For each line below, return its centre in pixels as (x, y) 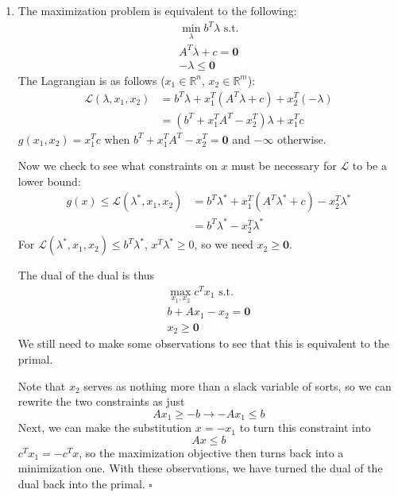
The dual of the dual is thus (86, 275)
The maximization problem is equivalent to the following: (157, 10)
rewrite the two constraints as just (101, 401)
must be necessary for (284, 166)
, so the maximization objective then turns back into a (211, 452)
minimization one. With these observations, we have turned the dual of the (200, 468)
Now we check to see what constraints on (118, 166)
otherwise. (302, 139)
